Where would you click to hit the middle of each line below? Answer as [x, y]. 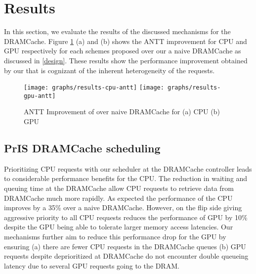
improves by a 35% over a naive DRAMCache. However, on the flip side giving [123, 207]
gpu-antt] [40, 96]
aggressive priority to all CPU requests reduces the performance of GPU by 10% [126, 217]
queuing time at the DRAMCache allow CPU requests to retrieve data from [119, 188]
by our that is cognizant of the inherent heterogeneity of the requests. [109, 70]
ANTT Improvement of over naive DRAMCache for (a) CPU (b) [122, 112]
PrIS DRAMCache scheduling [82, 148]
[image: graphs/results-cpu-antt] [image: [94, 88]
